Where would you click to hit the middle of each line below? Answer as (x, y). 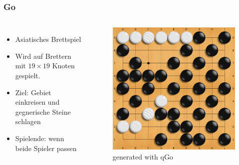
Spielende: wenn (40, 138)
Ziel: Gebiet (33, 92)
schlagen (28, 121)
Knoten (63, 66)
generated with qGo (143, 156)
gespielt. (28, 75)
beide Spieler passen (46, 148)
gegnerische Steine (43, 111)
